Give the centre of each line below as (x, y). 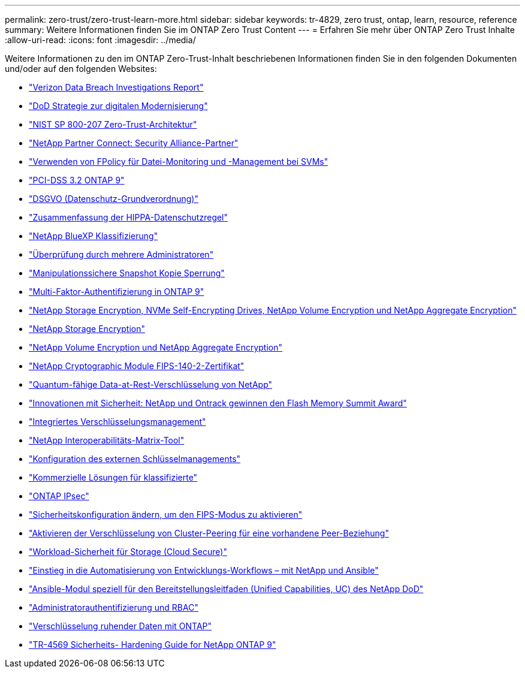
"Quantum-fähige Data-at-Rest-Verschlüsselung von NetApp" (151, 384)
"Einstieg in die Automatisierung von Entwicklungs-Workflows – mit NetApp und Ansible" (204, 570)
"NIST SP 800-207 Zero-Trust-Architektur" (113, 124)
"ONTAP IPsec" (59, 496)
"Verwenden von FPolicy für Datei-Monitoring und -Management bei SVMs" (179, 162)
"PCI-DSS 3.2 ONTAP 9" (77, 180)
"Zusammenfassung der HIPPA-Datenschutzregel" (129, 217)
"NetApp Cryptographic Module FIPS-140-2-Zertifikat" (137, 366)
